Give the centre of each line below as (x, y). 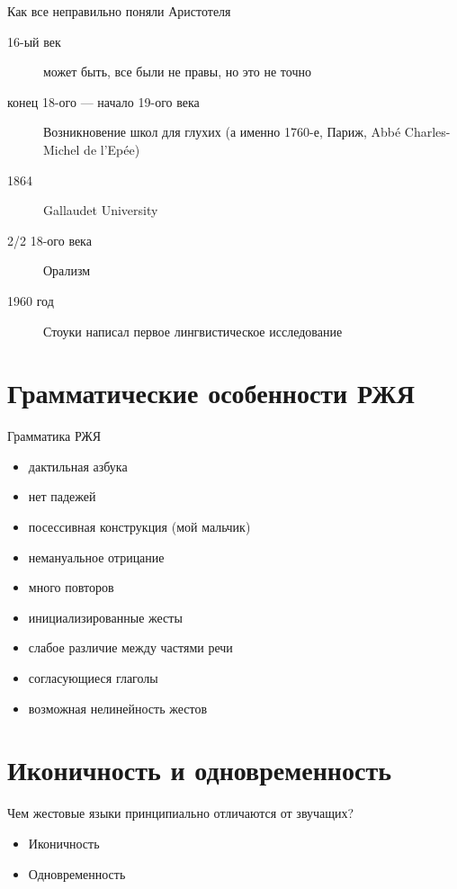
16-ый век (34, 41)
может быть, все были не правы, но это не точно (177, 72)
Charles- (427, 132)
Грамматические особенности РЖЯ (211, 393)
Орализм (67, 270)
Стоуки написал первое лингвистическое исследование (193, 331)
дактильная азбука (78, 466)
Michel (62, 149)
